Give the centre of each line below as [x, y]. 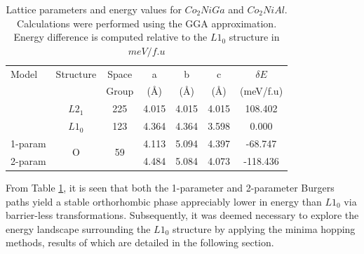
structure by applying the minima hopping [264, 228]
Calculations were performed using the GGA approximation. [147, 23]
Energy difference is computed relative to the [110, 37]
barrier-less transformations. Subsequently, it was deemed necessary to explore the [182, 215]
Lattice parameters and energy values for [94, 9]
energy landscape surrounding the [78, 228]
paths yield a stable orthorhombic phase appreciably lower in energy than [164, 201]
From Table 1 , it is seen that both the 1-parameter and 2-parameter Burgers [170, 187]
